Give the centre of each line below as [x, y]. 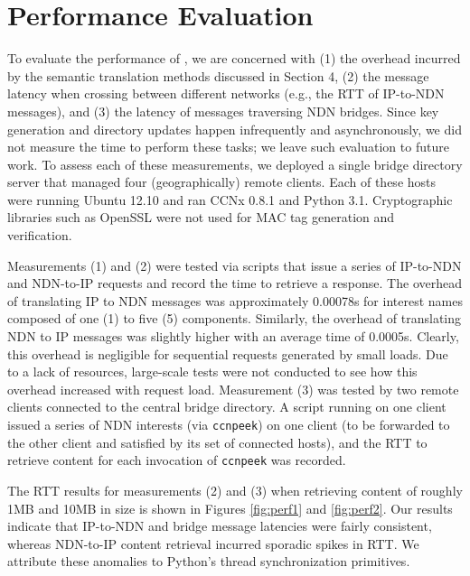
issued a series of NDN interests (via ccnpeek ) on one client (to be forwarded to [229, 424]
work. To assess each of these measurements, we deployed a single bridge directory [235, 164]
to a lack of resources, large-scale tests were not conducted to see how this [212, 372]
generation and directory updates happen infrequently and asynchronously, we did [235, 129]
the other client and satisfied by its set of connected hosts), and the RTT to [217, 442]
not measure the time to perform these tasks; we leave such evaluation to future [228, 147]
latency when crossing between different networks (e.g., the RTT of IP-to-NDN [226, 93]
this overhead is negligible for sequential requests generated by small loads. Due [228, 353]
